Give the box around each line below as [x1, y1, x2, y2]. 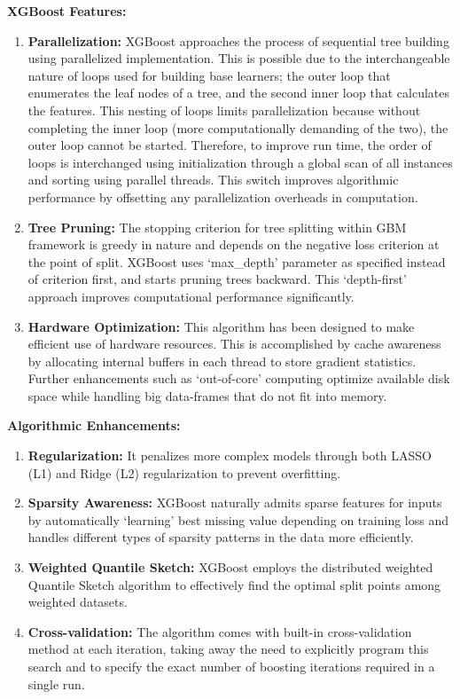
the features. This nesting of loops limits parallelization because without [27, 100, 421, 119]
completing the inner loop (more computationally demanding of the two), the [27, 118, 448, 137]
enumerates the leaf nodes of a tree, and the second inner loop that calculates [27, 83, 450, 102]
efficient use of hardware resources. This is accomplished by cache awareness [27, 334, 441, 353]
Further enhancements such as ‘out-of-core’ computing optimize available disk [27, 369, 450, 388]
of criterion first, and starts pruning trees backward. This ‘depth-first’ [27, 270, 407, 288]
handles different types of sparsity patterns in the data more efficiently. [27, 528, 414, 546]
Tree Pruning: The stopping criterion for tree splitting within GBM [27, 217, 407, 236]
